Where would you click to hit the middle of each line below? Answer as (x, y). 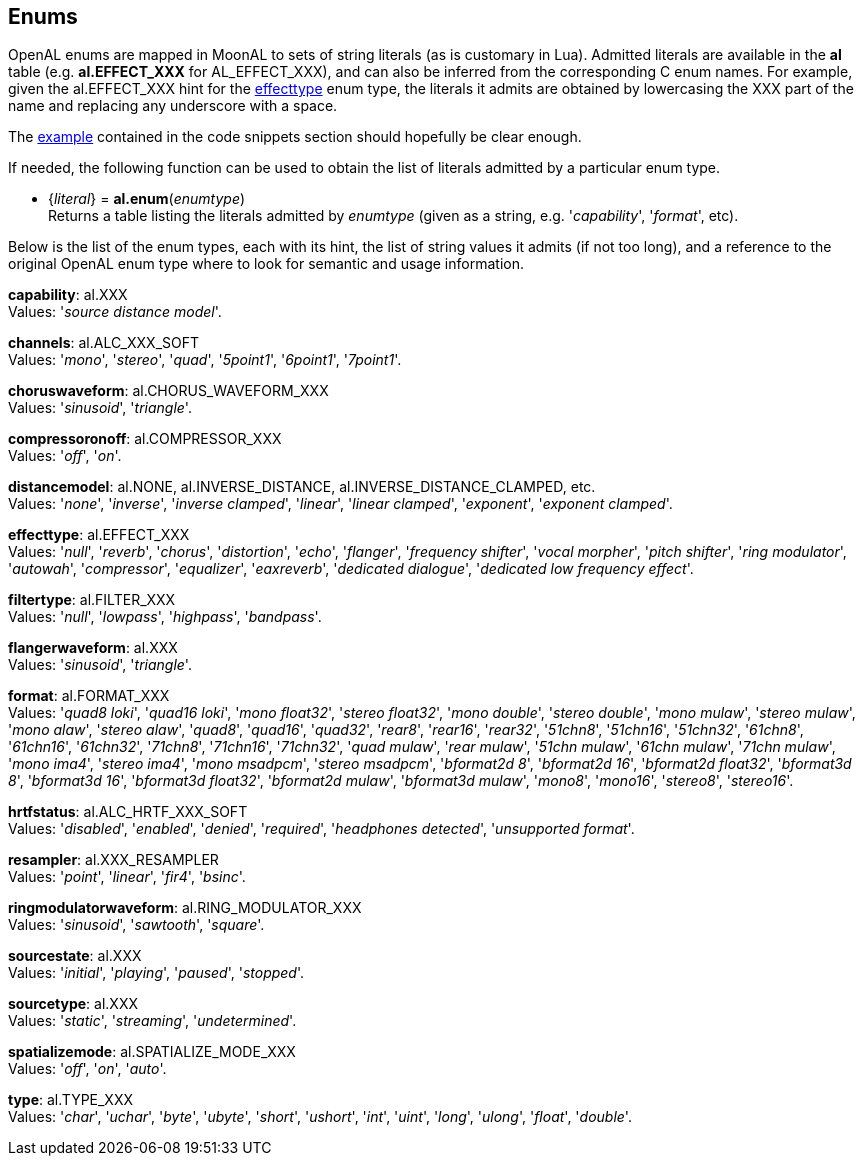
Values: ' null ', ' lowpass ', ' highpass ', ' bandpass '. (165, 617)
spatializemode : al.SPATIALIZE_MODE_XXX (152, 1052)
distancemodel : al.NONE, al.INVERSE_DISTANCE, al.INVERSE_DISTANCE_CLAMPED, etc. (302, 487)
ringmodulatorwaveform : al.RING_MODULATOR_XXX (185, 908)
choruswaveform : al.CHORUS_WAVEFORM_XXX (168, 391)
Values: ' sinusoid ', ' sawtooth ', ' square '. (136, 925)
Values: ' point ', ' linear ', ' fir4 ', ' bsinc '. (127, 877)
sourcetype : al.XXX (73, 1004)
